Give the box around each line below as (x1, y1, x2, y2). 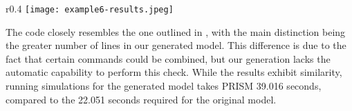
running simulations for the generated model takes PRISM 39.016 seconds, (6, 79, 322, 93)
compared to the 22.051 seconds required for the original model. (6, 92, 277, 106)
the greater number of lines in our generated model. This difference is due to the (6, 38, 346, 52)
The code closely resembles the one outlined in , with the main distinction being (6, 24, 346, 39)
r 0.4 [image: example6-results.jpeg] (6, 1, 174, 15)
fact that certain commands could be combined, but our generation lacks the (6, 51, 331, 65)
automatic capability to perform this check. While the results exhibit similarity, (6, 65, 342, 79)
